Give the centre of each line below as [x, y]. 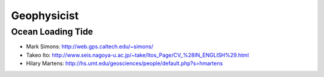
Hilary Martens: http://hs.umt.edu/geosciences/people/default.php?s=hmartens [124, 63]
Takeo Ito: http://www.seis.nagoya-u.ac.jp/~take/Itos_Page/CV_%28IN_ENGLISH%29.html [137, 55]
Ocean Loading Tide [52, 32]
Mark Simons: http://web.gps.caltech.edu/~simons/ [90, 47]
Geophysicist [45, 16]
